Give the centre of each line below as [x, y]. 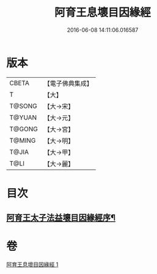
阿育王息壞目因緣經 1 [32, 265]
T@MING [23, 140]
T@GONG [24, 129]
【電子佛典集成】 [68, 83]
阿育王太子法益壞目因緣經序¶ [61, 218]
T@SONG [24, 106]
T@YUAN [23, 117]
